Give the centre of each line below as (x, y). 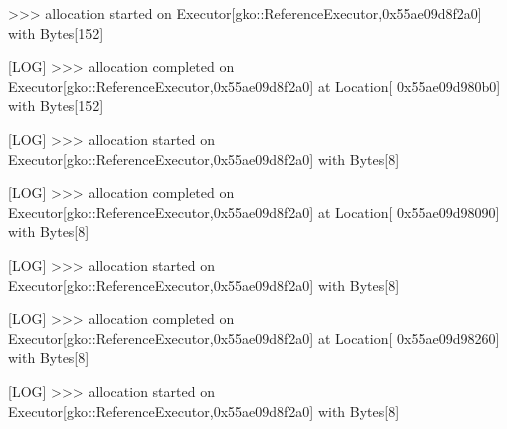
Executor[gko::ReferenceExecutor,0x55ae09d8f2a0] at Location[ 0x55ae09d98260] (254, 337)
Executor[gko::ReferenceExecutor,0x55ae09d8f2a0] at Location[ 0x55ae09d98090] (254, 211)
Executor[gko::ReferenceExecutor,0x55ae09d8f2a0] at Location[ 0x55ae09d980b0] (254, 85)
